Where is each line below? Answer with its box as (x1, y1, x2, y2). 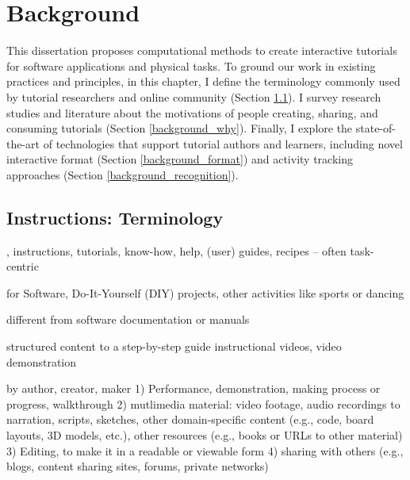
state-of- (355, 120, 396, 136)
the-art (6, 135, 40, 152)
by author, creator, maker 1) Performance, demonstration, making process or (6, 380, 381, 397)
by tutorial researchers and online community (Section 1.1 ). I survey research (6, 88, 381, 105)
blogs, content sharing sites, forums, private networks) (6, 458, 269, 474)
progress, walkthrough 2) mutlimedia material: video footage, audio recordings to (6, 395, 400, 412)
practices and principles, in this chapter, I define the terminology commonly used (6, 73, 400, 90)
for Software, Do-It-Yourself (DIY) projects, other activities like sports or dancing (6, 284, 404, 301)
